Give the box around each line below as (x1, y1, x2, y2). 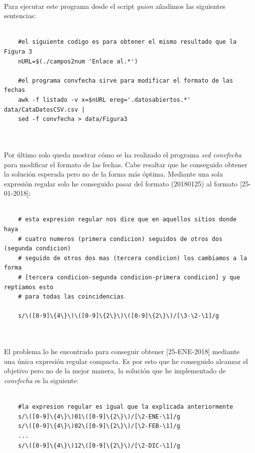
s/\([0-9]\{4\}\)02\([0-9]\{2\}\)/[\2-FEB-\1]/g (18, 423, 180, 430)
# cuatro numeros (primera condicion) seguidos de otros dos (18, 235, 223, 242)
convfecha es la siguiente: (4, 375, 79, 385)
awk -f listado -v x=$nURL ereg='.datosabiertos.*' (18, 96, 191, 103)
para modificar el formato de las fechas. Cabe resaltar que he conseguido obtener (4, 159, 248, 169)
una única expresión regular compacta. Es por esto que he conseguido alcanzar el (4, 356, 248, 366)
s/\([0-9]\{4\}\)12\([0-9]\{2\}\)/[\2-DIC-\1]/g (18, 442, 180, 449)
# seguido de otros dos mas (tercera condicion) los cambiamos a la (18, 254, 247, 262)
